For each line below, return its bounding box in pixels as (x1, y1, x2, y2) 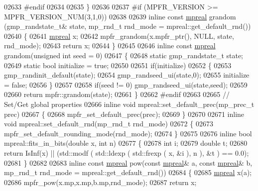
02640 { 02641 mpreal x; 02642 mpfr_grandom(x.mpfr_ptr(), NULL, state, (4, 30, 234, 41)
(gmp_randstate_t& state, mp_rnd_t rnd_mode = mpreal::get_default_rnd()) (4, 21, 251, 31)
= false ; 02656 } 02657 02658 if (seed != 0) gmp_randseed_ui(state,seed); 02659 (4, 79, 248, 90)
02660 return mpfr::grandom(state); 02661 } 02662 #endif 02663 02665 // (4, 89, 230, 99)
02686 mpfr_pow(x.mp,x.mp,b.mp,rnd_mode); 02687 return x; (4, 177, 197, 187)
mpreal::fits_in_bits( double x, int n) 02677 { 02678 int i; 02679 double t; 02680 (4, 138, 248, 148)
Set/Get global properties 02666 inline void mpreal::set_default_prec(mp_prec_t (4, 98, 255, 109)
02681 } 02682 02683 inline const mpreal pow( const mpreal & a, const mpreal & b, (4, 157, 253, 168)
